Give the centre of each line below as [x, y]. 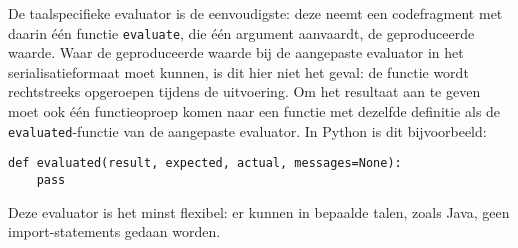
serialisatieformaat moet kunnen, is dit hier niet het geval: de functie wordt [238, 71]
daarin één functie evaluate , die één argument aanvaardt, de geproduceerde [241, 32]
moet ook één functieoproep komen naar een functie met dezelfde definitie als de [254, 111]
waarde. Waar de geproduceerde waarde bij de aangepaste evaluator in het [236, 52]
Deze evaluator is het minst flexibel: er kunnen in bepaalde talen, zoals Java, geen [259, 211]
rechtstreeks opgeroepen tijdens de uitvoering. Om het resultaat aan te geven [244, 91]
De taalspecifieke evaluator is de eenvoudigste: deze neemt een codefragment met [255, 13]
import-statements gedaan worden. [114, 231]
